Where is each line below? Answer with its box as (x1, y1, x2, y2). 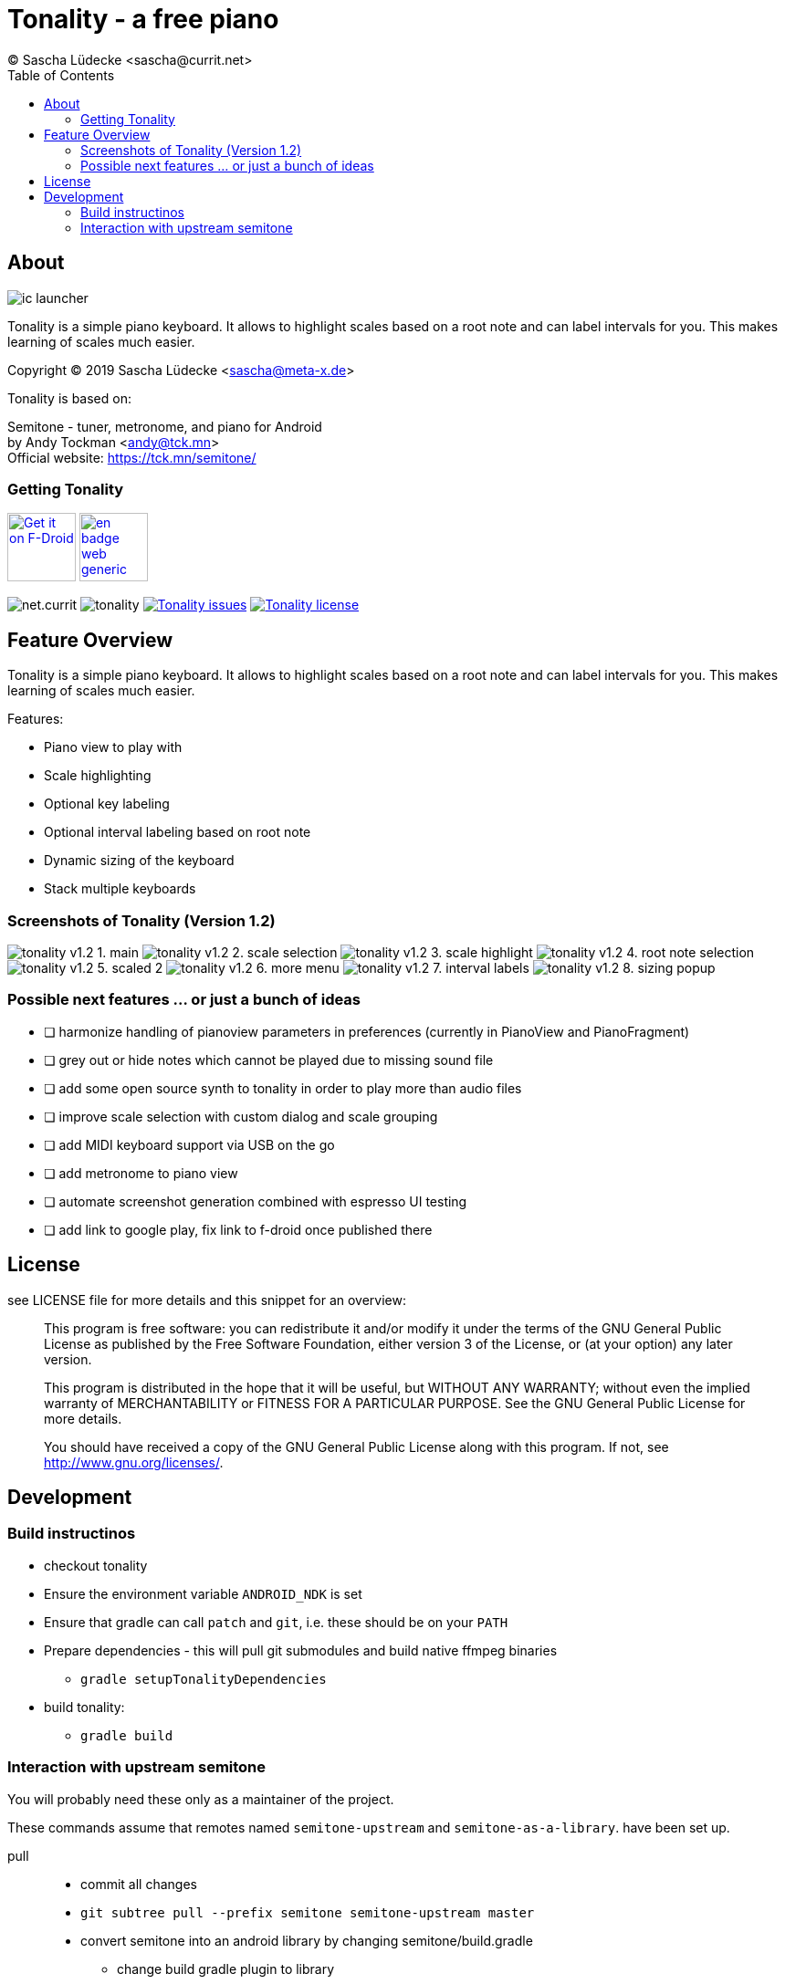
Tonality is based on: (7, 390, 131, 406)
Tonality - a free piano (7, 4, 279, 35)
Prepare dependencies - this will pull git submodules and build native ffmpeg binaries (44, 1642, 558, 1658)
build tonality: (44, 1698, 125, 1715)
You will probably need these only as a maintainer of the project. (7, 1791, 394, 1807)
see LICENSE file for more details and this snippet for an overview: (7, 1291, 407, 1308)
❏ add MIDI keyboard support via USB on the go (44, 1136, 335, 1153)
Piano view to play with (44, 739, 183, 756)
